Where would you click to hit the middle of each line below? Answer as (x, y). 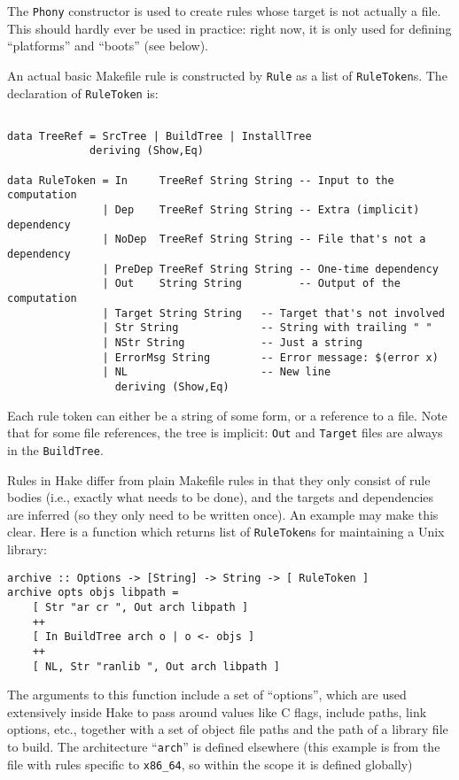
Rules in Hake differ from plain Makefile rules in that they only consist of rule (219, 479)
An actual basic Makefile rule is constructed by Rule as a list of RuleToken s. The (227, 75)
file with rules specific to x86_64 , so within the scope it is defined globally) (210, 764)
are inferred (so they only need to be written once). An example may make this (223, 514)
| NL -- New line (217, 372)
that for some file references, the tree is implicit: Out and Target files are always (225, 432)
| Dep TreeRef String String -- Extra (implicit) (261, 210)
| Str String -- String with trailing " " (267, 328)
